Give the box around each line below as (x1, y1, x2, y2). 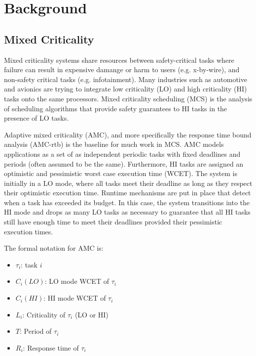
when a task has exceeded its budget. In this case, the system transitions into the (4, 197, 250, 207)
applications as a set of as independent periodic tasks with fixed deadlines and (4, 148, 241, 159)
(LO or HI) (74, 309, 109, 319)
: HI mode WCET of (43, 293, 106, 303)
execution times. (4, 226, 53, 236)
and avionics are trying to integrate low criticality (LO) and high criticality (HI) (4, 84, 247, 94)
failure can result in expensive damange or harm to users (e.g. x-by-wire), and (4, 64, 240, 75)
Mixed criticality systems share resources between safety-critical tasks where (4, 54, 234, 65)
